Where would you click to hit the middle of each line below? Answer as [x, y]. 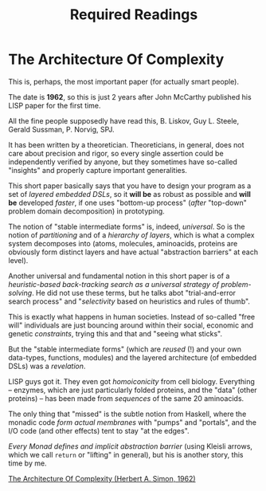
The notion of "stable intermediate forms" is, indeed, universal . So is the [127, 226]
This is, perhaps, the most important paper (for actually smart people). [123, 81]
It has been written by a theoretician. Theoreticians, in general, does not [126, 144]
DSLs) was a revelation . [47, 366]
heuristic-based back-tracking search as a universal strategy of [114, 284]
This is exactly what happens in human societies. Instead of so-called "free [132, 316]
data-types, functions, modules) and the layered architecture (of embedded [133, 357]
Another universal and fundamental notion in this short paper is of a [119, 276]
